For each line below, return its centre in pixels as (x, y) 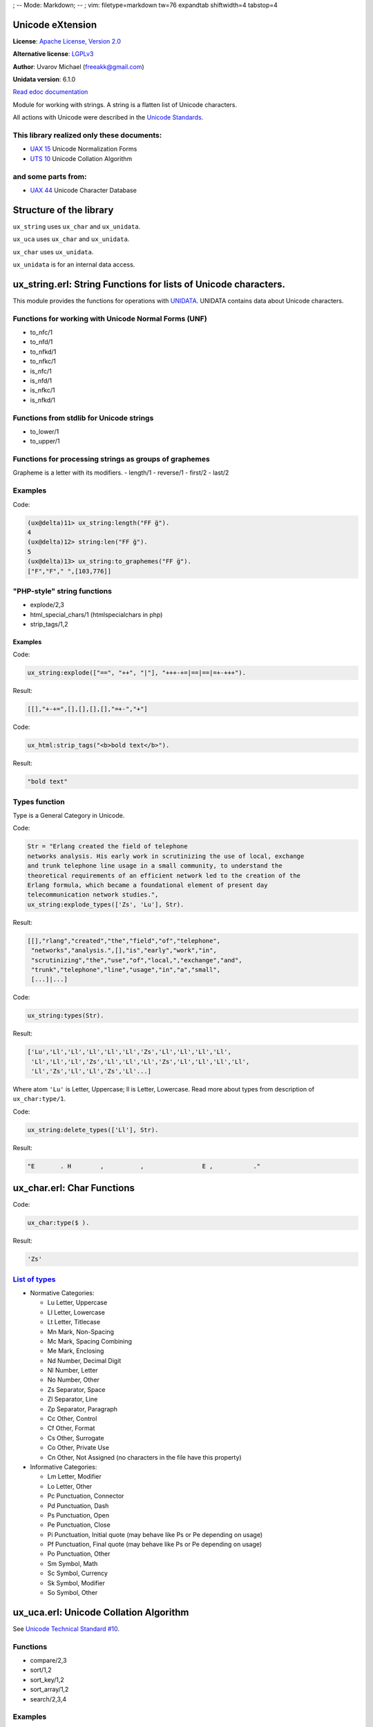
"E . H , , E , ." (144, 1166)
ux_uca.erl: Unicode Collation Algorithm (101, 1612)
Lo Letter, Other (70, 1486)
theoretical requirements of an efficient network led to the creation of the (164, 875)
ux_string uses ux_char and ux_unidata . (77, 226)
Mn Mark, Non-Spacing (80, 1332)
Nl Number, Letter (73, 1371)
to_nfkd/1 (43, 352)
